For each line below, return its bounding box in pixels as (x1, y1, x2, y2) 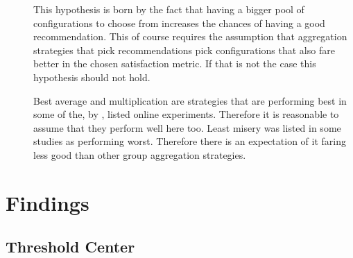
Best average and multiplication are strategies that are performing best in (33, 93, 347, 108)
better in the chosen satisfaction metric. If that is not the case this (33, 56, 316, 71)
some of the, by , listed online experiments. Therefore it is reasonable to (33, 107, 339, 121)
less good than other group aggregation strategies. (33, 147, 246, 162)
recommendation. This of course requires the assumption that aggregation (33, 29, 347, 44)
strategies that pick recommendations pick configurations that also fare (33, 42, 335, 57)
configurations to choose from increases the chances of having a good (33, 15, 325, 30)
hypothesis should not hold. (33, 69, 150, 84)
